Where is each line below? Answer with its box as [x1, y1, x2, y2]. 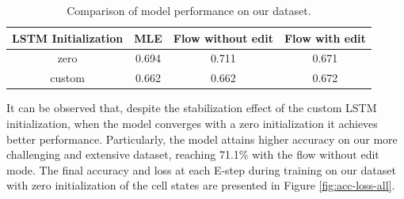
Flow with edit [284, 29, 366, 46]
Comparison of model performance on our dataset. [67, 2, 311, 18]
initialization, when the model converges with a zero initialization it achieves [6, 115, 378, 131]
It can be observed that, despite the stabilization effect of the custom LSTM [6, 99, 377, 116]
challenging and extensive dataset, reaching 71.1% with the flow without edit [6, 146, 379, 163]
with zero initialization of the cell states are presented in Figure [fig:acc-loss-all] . [6, 177, 395, 193]
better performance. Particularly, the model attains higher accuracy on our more [6, 130, 398, 147]
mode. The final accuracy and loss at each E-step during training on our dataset [6, 161, 396, 178]
